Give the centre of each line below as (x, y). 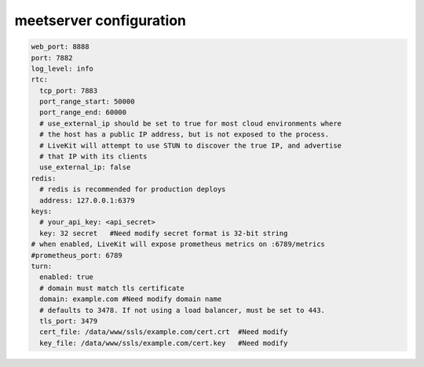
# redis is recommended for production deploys (133, 189)
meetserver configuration (101, 20)
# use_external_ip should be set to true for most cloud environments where (190, 123)
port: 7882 (52, 58)
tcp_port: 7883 (69, 91)
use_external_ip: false (85, 167)
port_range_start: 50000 (87, 102)
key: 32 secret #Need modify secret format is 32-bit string (164, 233)
